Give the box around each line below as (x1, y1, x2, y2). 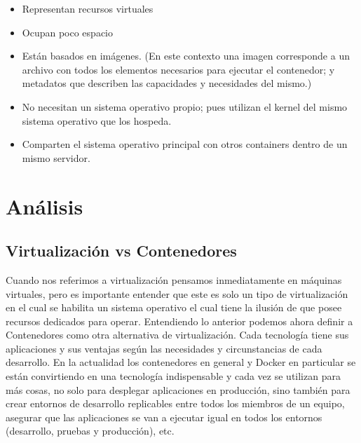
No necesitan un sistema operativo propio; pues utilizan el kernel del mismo (22, 99, 348, 114)
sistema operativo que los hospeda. (22, 113, 172, 128)
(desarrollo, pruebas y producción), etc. (6, 423, 175, 438)
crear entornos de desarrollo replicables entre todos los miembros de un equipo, (6, 396, 345, 411)
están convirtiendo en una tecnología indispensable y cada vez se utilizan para (6, 369, 341, 383)
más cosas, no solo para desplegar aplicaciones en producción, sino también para (6, 382, 350, 397)
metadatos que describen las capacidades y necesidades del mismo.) (22, 76, 312, 90)
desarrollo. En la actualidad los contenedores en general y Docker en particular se (6, 355, 356, 369)
